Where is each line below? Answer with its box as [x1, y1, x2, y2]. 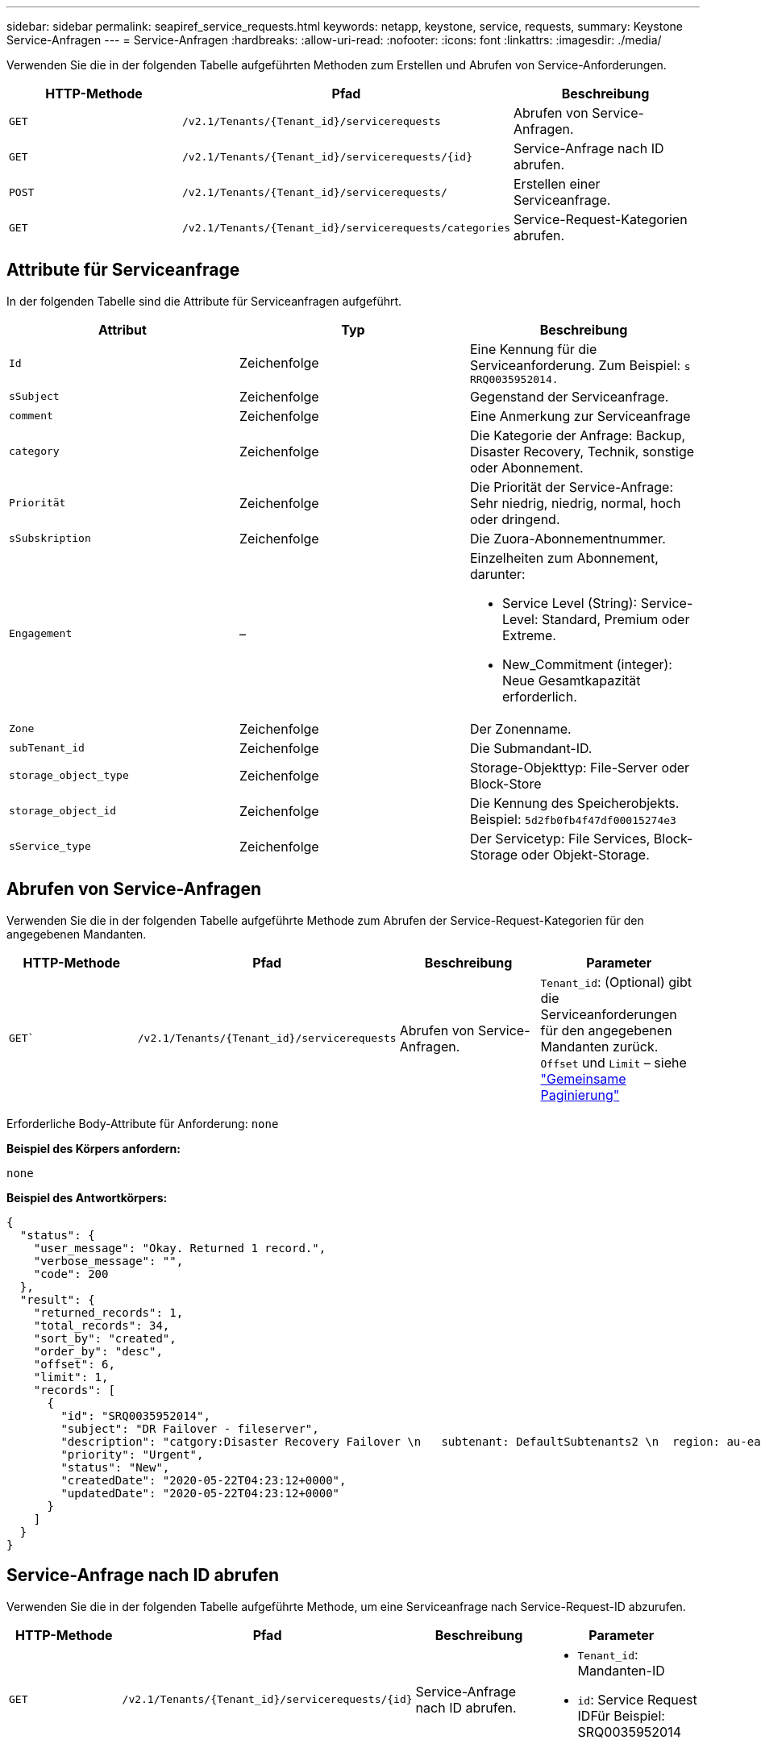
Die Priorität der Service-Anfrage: [469, 478, 674, 495]
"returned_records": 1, [33, 1305, 184, 1319]
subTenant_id [9, 742, 85, 755]
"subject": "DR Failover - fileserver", [60, 1421, 319, 1435]
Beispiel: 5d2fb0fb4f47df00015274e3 [469, 810, 676, 827]
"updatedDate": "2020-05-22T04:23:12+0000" [60, 1486, 340, 1500]
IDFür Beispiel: [577, 1707, 665, 1724]
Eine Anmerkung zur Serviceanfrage [469, 407, 691, 424]
